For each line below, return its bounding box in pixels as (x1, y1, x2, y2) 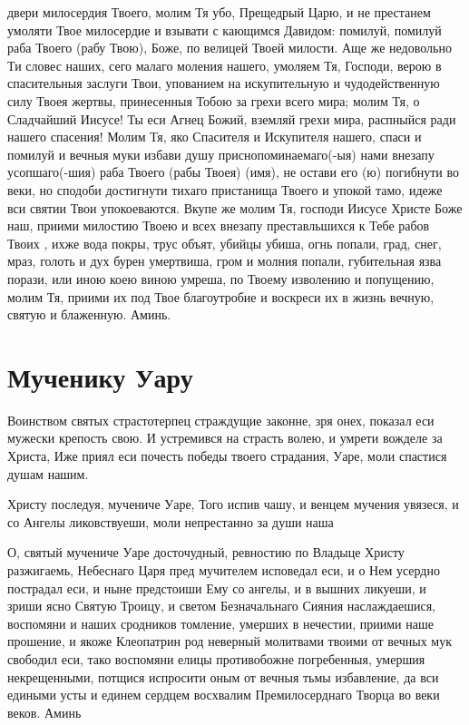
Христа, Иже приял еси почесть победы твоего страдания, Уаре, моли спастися (7, 446, 447, 465)
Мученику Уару (7, 358, 193, 395)
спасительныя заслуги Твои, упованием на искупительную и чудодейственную (7, 73, 440, 93)
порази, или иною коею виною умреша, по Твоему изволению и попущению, (7, 269, 435, 288)
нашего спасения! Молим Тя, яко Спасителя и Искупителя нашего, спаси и (7, 127, 422, 146)
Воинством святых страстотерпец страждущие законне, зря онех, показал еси (7, 410, 435, 429)
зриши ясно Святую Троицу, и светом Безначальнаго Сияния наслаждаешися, (7, 596, 436, 615)
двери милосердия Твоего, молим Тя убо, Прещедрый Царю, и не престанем (7, 3, 431, 21)
